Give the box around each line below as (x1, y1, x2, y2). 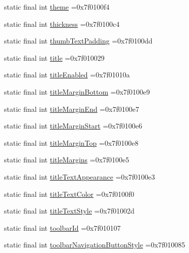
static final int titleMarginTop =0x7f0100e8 (4, 137, 138, 148)
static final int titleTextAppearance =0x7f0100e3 (4, 171, 155, 182)
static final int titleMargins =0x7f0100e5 (4, 154, 129, 165)
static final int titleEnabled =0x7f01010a (4, 69, 130, 80)
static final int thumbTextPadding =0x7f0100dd (4, 35, 153, 46)
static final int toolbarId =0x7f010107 (4, 222, 121, 233)
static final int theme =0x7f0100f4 (4, 2, 110, 12)
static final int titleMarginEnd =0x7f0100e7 (4, 103, 139, 114)
